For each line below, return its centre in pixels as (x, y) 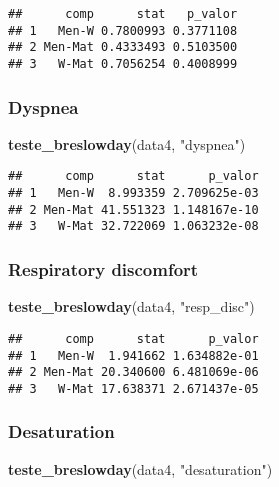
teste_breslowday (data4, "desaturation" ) (140, 468)
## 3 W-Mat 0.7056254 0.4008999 (123, 63)
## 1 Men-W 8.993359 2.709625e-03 (133, 193)
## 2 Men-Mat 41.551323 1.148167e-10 (133, 209)
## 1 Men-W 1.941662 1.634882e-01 (133, 355)
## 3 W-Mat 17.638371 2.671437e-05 (133, 388)
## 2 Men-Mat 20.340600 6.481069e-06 (133, 372)
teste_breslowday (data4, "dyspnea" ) (127, 143)
